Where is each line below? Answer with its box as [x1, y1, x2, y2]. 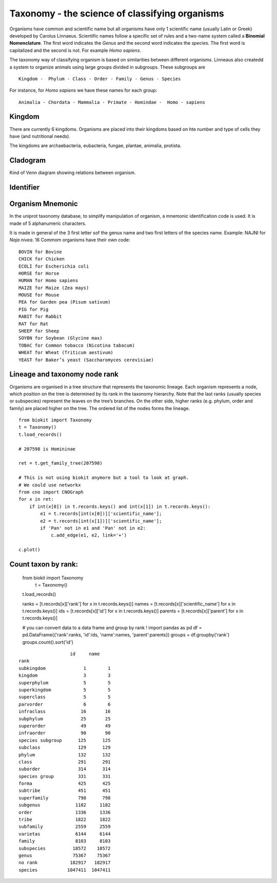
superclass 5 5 [18, 694, 111, 700]
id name [70, 651, 100, 657]
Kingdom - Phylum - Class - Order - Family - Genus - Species [18, 76, 181, 82]
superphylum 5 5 [18, 680, 111, 685]
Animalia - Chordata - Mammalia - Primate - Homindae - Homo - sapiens [18, 99, 205, 105]
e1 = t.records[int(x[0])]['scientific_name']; [40, 511, 162, 517]
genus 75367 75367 [18, 852, 111, 858]
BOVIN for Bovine [18, 249, 62, 255]
